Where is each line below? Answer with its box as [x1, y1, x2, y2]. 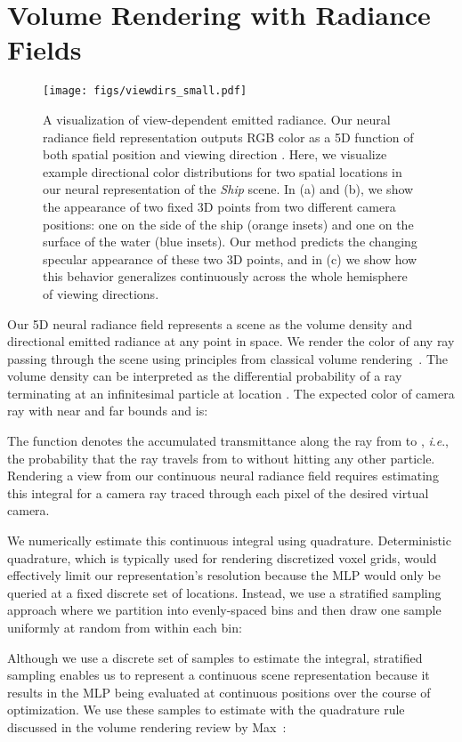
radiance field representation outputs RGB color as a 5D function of [43, 127, 414, 146]
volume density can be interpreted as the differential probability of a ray [7, 367, 402, 385]
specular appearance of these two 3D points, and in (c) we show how [43, 249, 417, 268]
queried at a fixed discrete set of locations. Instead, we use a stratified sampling [7, 583, 442, 601]
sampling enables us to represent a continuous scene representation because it [7, 665, 430, 684]
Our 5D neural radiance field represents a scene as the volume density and [7, 314, 412, 333]
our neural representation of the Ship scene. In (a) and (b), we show [43, 180, 414, 198]
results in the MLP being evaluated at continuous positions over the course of [7, 682, 431, 701]
